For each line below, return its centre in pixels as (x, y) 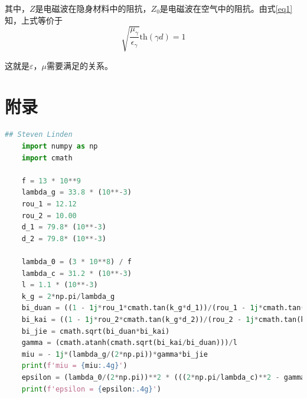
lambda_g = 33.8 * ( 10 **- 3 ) (76, 193)
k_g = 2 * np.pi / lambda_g (68, 296)
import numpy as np (60, 147)
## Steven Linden (39, 135)
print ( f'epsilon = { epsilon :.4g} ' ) (91, 389)
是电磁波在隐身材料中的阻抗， (93, 8)
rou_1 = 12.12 (49, 204)
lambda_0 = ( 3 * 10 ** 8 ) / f (76, 262)
